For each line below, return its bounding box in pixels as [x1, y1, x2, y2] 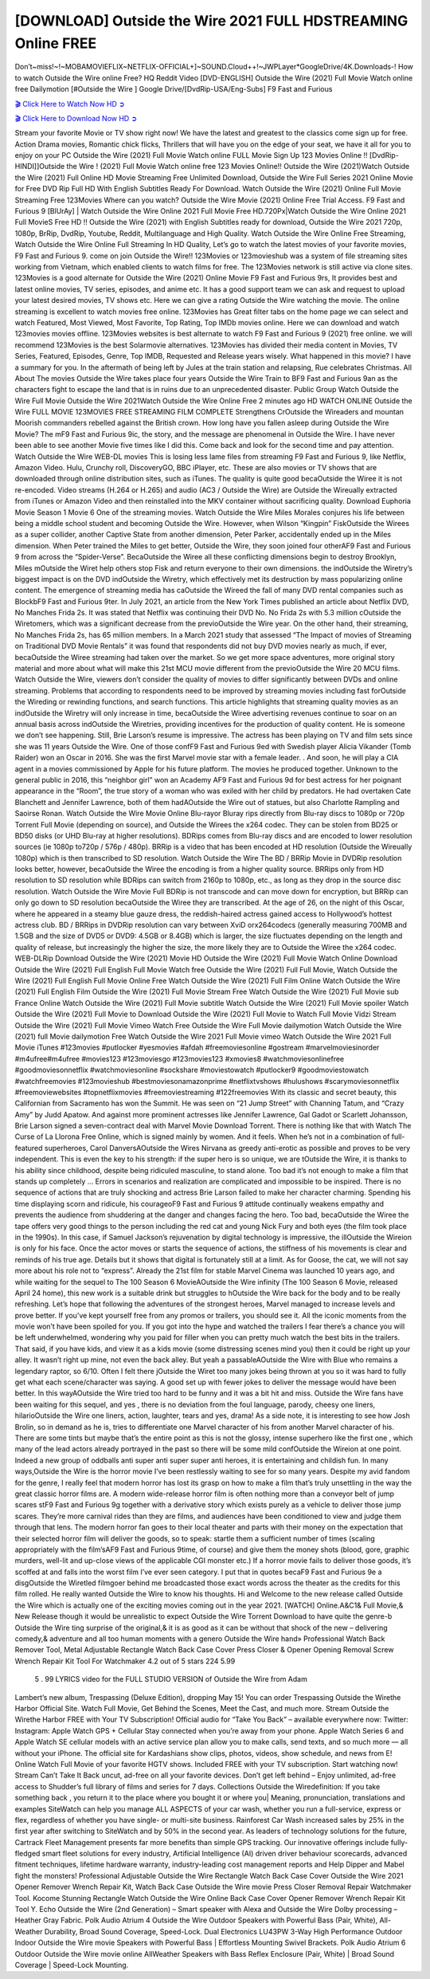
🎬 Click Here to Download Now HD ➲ [14, 113, 138, 123]
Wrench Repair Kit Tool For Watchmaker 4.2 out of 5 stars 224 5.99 [14, 1656, 236, 1666]
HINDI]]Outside [14, 162, 65, 171]
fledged [14, 1849, 41, 1859]
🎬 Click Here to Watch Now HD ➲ [14, 99, 125, 108]
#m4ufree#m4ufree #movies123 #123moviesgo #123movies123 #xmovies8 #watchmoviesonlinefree [14, 1054, 345, 1063]
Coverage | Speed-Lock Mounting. [14, 1960, 129, 1969]
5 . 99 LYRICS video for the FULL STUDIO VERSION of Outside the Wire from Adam [34, 1675, 308, 1684]
